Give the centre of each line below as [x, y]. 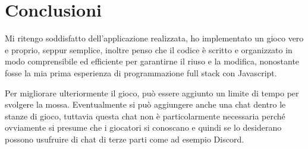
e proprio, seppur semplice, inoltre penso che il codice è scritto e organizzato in [149, 49]
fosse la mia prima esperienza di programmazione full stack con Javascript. [141, 72]
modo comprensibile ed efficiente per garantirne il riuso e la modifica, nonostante [152, 61]
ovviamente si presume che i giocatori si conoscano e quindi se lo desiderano [143, 127]
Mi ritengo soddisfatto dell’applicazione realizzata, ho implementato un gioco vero [154, 38]
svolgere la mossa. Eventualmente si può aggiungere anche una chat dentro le [145, 104]
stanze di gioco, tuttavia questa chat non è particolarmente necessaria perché [145, 116]
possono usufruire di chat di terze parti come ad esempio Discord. [125, 139]
